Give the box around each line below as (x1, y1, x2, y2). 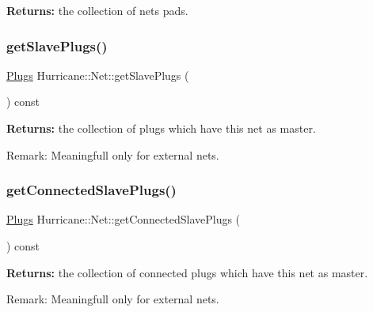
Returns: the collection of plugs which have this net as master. (6, 120, 316, 136)
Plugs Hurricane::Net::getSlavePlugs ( (6, 66, 189, 83)
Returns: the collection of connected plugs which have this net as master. (6, 264, 368, 280)
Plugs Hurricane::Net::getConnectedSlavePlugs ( (6, 211, 241, 227)
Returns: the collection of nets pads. (6, 2, 188, 18)
